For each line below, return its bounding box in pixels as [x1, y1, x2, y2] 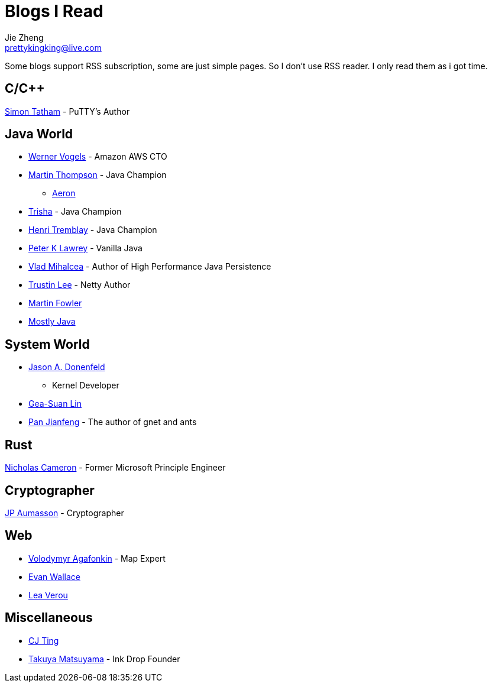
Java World [5, 127, 73, 142]
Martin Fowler [28, 298, 82, 309]
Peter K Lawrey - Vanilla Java [28, 243, 143, 254]
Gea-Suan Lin [28, 398, 82, 409]
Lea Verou [28, 589, 68, 600]
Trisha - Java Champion [28, 206, 122, 217]
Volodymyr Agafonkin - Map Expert [28, 553, 166, 563]
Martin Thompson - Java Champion [28, 170, 167, 180]
